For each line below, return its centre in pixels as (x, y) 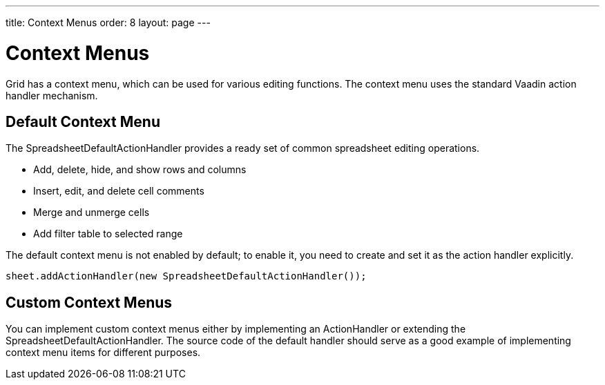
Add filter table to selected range (108, 234)
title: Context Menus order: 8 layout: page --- (108, 22)
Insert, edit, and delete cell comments (119, 191)
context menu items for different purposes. (103, 353)
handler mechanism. (52, 95)
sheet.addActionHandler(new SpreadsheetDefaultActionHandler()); (186, 276)
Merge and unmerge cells (92, 213)
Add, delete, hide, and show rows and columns (140, 170)
